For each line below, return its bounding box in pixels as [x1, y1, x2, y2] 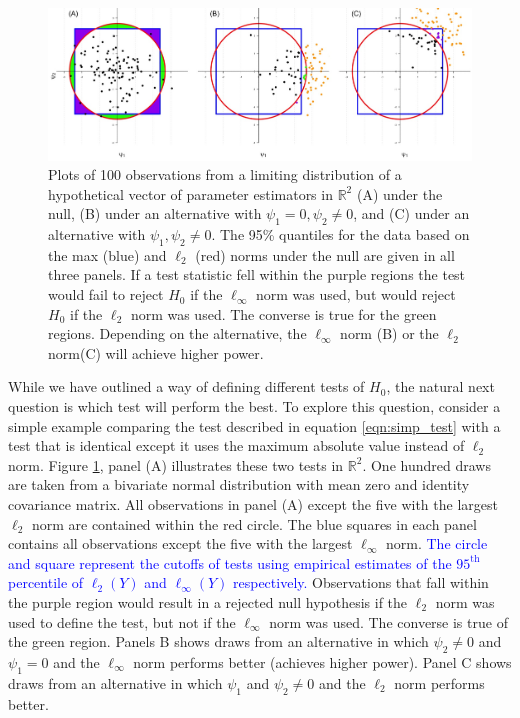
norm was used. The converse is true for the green [130, 303, 437, 324]
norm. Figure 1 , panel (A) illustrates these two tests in [8, 454, 344, 475]
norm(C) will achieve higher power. [48, 342, 264, 363]
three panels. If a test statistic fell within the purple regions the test [48, 264, 466, 285]
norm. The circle [386, 533, 488, 554]
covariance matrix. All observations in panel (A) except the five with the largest [8, 494, 498, 515]
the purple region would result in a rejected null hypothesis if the [8, 591, 408, 612]
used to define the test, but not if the [8, 611, 236, 632]
